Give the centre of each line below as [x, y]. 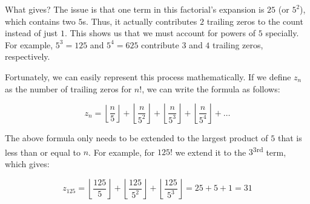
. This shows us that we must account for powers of [160, 33]
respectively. [28, 56]
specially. [282, 33]
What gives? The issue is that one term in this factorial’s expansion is [135, 9]
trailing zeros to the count [255, 21]
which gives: [27, 164]
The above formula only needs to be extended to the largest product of [137, 138]
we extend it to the [211, 152]
